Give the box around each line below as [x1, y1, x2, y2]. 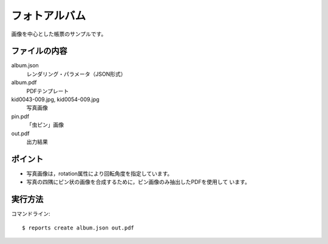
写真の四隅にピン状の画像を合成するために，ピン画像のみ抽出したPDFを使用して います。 [26, 179, 250, 186]
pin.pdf [11, 113, 30, 120]
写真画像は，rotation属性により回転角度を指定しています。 [26, 170, 173, 177]
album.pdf [11, 79, 37, 86]
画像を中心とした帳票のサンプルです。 [11, 30, 107, 38]
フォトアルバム [11, 9, 86, 22]
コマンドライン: [11, 210, 51, 217]
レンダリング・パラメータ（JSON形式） [26, 70, 126, 77]
